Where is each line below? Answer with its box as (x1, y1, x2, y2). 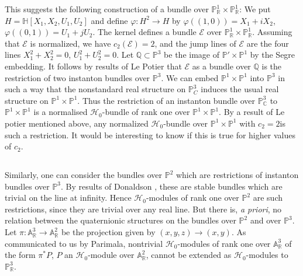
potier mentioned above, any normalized (5, 117, 149, 129)
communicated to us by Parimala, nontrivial (5, 237, 163, 249)
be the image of (164, 48, 219, 61)
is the (261, 60, 282, 72)
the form (5, 249, 36, 261)
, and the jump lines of (154, 37, 236, 49)
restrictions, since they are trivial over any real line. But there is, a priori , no (5, 202, 282, 215)
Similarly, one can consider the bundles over (5, 169, 163, 181)
